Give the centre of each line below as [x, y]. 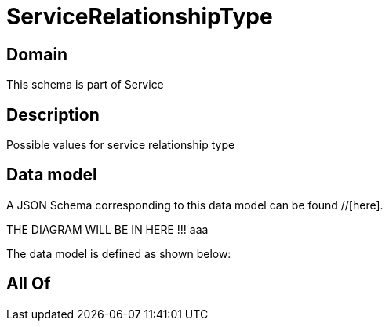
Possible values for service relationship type [121, 145]
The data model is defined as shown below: [119, 253]
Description [53, 114]
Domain [37, 54]
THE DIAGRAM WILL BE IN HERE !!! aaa [107, 229]
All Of [29, 284]
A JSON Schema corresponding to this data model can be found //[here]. [195, 205]
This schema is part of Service [85, 85]
